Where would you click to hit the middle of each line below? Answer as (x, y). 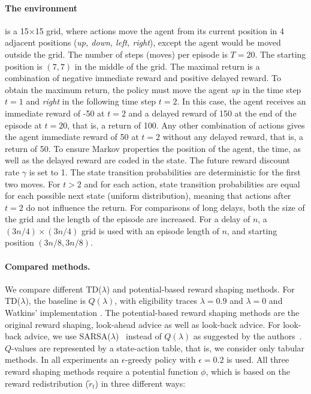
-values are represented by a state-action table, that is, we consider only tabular (158, 347)
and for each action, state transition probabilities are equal (192, 183)
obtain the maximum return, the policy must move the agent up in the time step (153, 89)
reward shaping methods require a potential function (102, 371)
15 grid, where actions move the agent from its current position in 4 (159, 30)
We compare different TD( (53, 289)
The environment (41, 8)
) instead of (138, 336)
